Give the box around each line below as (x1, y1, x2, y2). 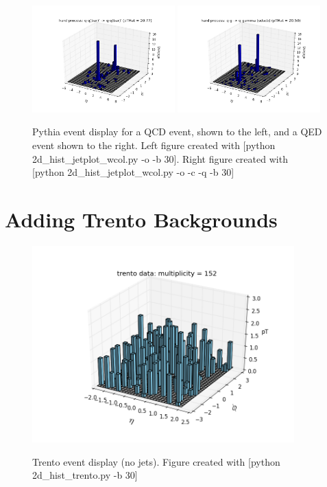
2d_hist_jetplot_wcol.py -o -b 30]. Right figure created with (32, 151, 288, 166)
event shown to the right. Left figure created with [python (32, 138, 276, 152)
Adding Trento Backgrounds (5, 205, 278, 233)
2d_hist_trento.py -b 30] (32, 468, 138, 482)
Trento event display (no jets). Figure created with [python (32, 454, 280, 468)
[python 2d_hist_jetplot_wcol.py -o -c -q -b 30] (32, 165, 234, 179)
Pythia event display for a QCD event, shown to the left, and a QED (32, 124, 322, 139)
